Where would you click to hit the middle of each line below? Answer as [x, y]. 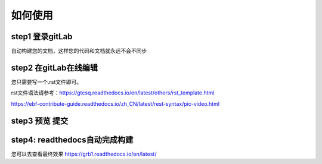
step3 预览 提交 [40, 121]
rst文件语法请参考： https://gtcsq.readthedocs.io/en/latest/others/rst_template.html [113, 93]
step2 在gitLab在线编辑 [55, 67]
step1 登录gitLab [42, 37]
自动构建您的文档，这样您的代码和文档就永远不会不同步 [79, 51]
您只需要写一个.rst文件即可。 [47, 82]
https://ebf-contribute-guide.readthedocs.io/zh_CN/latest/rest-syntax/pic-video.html [115, 103]
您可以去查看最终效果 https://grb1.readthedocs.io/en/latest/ [84, 154]
